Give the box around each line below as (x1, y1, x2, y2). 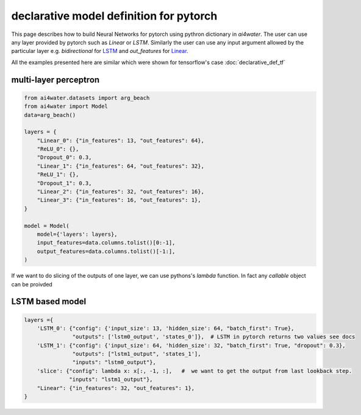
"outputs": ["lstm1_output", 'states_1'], (72, 350, 201, 358)
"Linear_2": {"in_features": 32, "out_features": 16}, (37, 188, 204, 195)
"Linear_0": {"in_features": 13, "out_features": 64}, (37, 137, 204, 144)
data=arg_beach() (24, 112, 76, 118)
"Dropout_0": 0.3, (37, 154, 92, 161)
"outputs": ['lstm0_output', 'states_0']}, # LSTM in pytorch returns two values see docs (72, 333, 356, 341)
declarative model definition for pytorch (11, 9, 218, 23)
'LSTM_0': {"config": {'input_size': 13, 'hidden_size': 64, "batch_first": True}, (37, 325, 295, 332)
